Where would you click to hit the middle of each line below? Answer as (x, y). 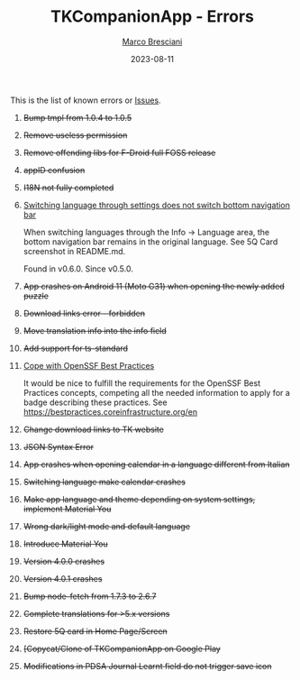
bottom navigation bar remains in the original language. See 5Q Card (150, 242)
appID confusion (54, 170)
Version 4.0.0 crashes (64, 561)
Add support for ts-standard (76, 348)
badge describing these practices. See (95, 402)
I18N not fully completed (68, 188)
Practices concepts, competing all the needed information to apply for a (157, 392)
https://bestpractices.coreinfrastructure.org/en (110, 411)
